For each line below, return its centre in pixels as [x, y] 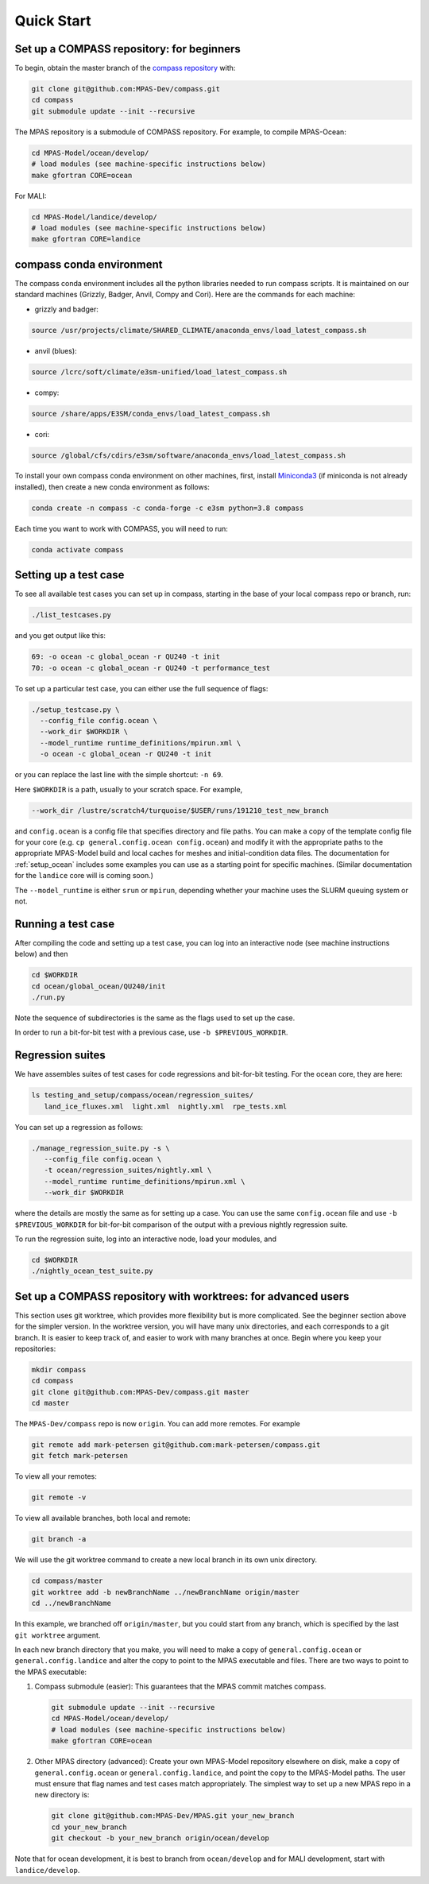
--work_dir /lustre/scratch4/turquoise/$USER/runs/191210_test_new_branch [180, 810]
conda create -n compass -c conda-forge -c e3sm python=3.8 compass [168, 508]
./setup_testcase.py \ [75, 710]
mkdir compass [59, 1369]
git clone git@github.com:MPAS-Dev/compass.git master [140, 1392]
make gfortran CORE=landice [86, 239]
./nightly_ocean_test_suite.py [93, 1271]
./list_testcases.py [71, 615]
